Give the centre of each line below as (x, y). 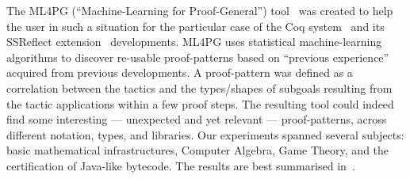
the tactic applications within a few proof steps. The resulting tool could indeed (200, 103)
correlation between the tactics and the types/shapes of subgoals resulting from (199, 88)
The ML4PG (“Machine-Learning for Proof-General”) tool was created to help (200, 10)
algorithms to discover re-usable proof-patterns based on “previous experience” (198, 57)
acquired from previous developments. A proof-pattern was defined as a (180, 72)
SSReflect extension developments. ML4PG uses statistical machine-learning (194, 42)
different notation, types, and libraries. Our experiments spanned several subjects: (205, 134)
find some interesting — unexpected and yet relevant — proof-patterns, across (197, 119)
